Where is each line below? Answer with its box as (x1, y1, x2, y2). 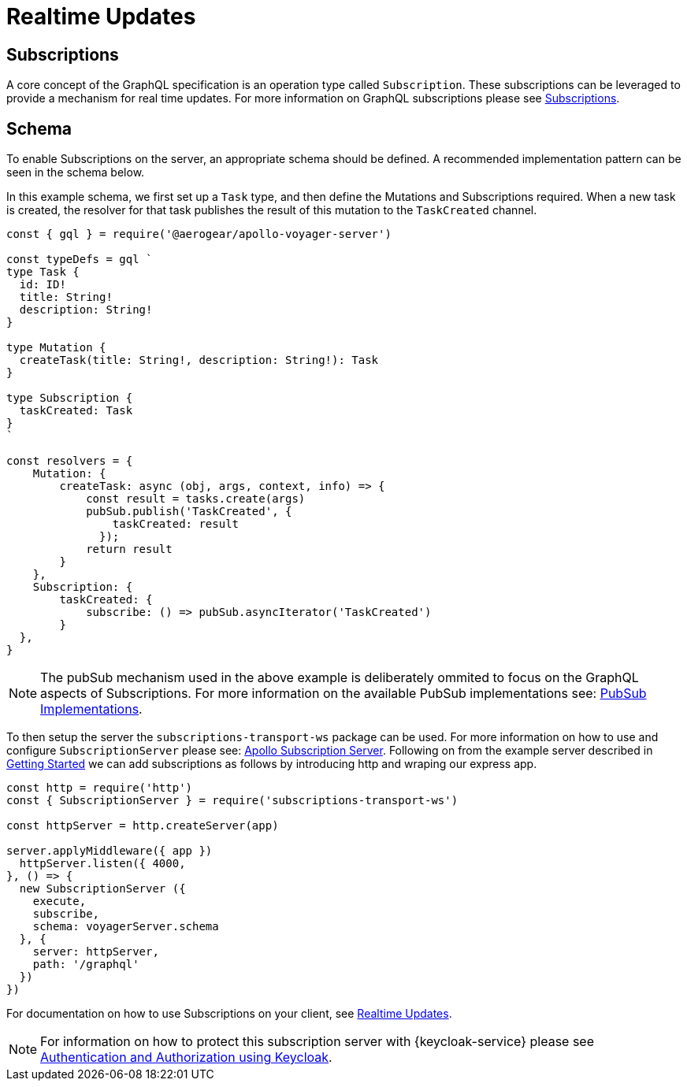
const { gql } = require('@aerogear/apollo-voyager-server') (6, 228, 392, 241)
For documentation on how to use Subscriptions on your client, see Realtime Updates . (6, 1007, 452, 1021)
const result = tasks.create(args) (86, 492, 306, 506)
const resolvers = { (6, 454, 133, 468)
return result (86, 543, 173, 556)
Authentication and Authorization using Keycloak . (40, 1049, 332, 1066)
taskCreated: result (112, 518, 240, 531)
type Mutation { (6, 341, 106, 354)
